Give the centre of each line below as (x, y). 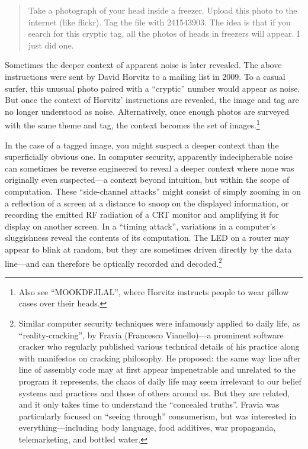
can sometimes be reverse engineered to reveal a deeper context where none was (150, 168)
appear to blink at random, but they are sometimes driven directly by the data (148, 249)
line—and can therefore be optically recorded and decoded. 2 (113, 262)
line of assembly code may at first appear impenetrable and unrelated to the (157, 369)
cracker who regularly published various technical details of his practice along (159, 346)
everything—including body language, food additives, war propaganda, (147, 427)
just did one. (51, 45)
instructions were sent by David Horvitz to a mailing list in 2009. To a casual (145, 76)
